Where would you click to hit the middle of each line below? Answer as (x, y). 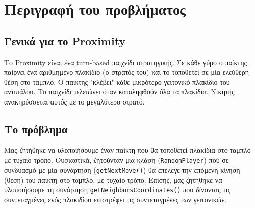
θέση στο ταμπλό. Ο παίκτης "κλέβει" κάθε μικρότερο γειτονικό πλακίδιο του (117, 82)
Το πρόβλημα (36, 128)
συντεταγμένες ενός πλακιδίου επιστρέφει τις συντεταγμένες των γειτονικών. (115, 199)
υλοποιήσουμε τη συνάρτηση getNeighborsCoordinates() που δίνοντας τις (117, 190)
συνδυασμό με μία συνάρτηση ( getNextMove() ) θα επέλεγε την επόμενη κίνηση (122, 170)
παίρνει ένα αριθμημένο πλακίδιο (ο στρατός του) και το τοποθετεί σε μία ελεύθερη (127, 72)
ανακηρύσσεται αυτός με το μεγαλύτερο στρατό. (74, 101)
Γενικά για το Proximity (65, 41)
